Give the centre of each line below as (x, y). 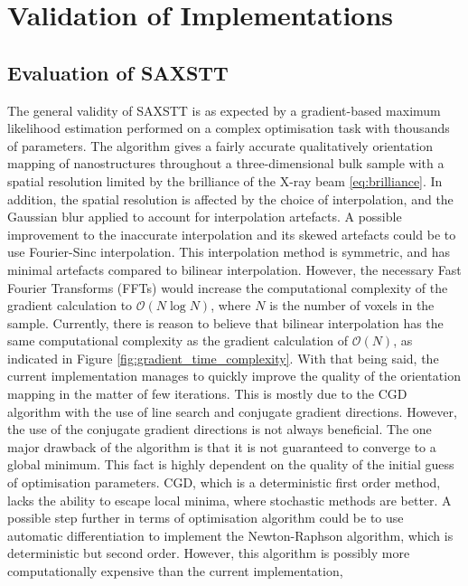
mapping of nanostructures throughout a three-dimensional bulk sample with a (226, 163)
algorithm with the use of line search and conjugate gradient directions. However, (232, 411)
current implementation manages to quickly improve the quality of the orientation (234, 376)
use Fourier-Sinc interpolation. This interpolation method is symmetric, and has (229, 252)
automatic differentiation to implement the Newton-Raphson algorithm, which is (230, 535)
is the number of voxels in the (352, 305)
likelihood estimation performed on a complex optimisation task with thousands (229, 128)
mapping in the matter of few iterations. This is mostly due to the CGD (207, 394)
